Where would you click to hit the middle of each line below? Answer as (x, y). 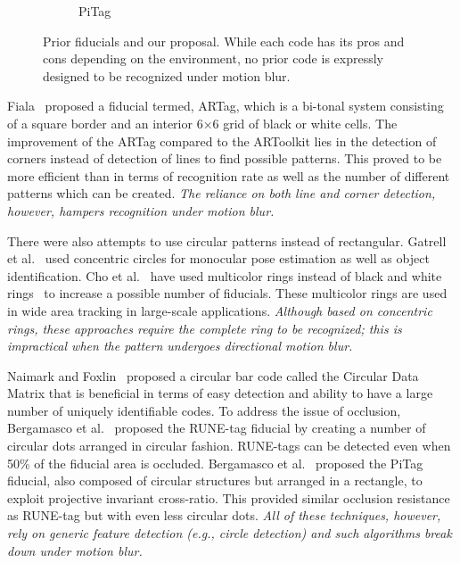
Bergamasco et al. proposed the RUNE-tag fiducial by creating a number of (217, 428)
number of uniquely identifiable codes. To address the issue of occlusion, (204, 410)
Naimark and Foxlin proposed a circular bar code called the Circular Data (213, 375)
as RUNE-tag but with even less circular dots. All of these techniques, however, (224, 515)
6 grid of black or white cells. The (305, 123)
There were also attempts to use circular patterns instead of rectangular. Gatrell (227, 240)
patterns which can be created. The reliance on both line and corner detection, (222, 193)
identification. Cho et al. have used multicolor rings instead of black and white (225, 275)
